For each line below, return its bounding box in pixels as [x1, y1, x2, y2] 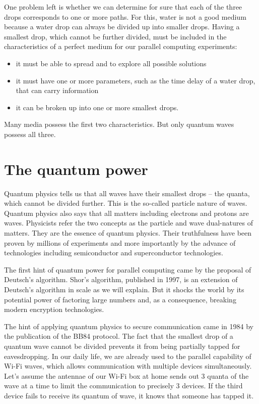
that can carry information [16, 85, 99, 96]
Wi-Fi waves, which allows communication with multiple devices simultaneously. [4, 361, 252, 371]
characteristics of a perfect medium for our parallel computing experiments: [4, 41, 237, 52]
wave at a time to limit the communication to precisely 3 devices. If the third [4, 380, 243, 391]
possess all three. [4, 128, 56, 139]
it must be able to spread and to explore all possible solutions [16, 58, 207, 68]
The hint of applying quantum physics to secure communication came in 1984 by [4, 321, 253, 331]
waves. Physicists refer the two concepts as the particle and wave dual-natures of [4, 217, 253, 228]
